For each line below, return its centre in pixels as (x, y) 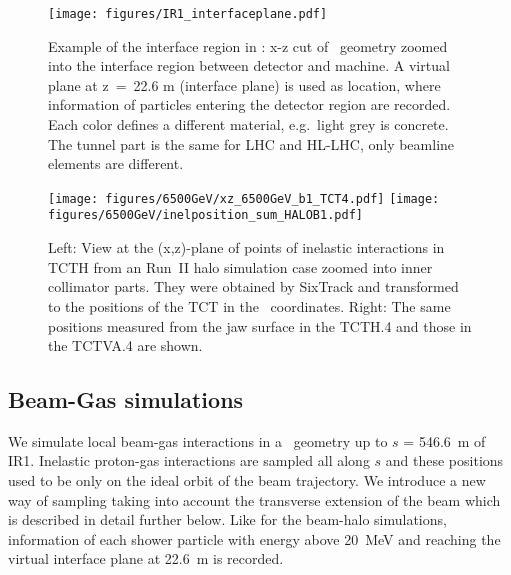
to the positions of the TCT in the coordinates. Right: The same (249, 305)
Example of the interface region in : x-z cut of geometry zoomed (248, 45)
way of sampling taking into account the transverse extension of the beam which (254, 499)
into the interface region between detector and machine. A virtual (249, 65)
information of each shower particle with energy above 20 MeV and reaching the (254, 538)
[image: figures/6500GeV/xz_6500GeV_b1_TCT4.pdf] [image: (244, 198)
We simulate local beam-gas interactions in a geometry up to (198, 440)
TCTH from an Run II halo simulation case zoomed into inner (240, 266)
